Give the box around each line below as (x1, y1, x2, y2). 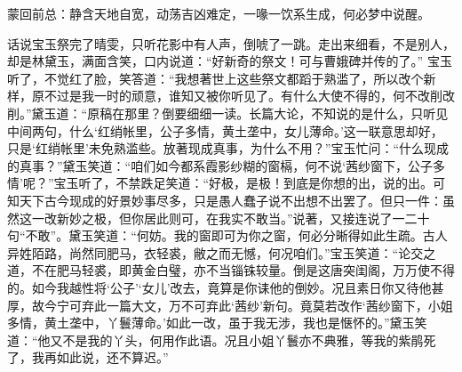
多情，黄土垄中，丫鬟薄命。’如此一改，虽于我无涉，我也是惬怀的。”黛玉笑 (7, 313, 427, 332)
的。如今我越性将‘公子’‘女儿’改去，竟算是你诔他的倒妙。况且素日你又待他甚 (7, 278, 444, 296)
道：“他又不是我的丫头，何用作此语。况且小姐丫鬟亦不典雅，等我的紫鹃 (7, 330, 424, 349)
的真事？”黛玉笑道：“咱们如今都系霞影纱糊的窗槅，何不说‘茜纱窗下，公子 (7, 156, 434, 174)
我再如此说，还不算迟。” (31, 348, 169, 367)
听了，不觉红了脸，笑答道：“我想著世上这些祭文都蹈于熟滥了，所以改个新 (7, 69, 436, 87)
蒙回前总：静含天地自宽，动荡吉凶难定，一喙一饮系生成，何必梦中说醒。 (7, 4, 430, 22)
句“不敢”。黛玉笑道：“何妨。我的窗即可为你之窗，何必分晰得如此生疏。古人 (7, 226, 448, 245)
